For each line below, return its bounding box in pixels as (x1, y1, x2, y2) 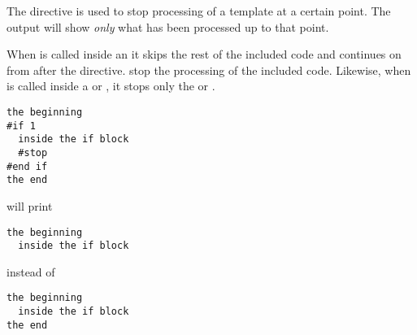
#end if (7, 160, 48, 172)
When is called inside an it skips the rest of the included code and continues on (7, 46, 402, 63)
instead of (7, 263, 55, 280)
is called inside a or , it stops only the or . (7, 77, 215, 94)
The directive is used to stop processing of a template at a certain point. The (7, 2, 391, 19)
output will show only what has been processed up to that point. (7, 18, 329, 35)
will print (7, 197, 53, 214)
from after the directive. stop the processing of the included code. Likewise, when (7, 61, 411, 78)
